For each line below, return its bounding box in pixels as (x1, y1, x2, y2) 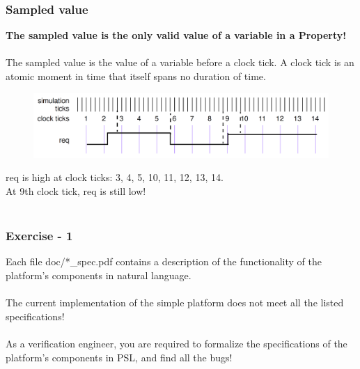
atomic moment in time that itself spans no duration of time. (6, 69, 266, 83)
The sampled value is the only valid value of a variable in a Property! (6, 28, 347, 42)
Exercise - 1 (6, 227, 73, 244)
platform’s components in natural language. (6, 267, 191, 282)
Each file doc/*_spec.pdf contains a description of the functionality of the (6, 254, 322, 269)
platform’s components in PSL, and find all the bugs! (6, 350, 233, 364)
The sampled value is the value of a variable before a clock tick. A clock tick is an (6, 55, 354, 70)
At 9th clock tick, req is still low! (6, 183, 146, 198)
